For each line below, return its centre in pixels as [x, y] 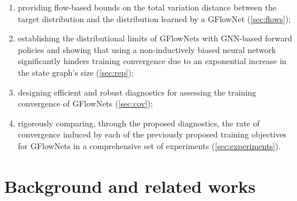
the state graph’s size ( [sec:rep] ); [76, 72]
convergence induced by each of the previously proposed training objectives [152, 134]
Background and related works [130, 186]
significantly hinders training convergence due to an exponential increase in [152, 61]
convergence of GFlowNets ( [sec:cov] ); [85, 103]
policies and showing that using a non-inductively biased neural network [147, 49]
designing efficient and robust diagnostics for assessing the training [137, 92]
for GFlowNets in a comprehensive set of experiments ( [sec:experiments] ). [149, 145]
